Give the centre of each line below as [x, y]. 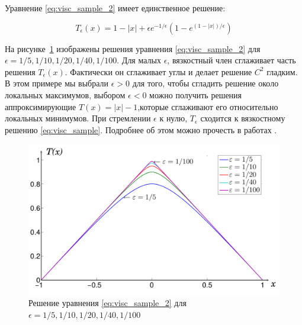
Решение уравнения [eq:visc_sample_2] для [107, 303]
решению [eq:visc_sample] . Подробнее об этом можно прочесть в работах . [141, 129]
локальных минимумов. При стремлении [78, 118]
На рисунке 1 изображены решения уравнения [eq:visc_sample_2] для [133, 48]
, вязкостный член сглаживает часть [232, 60]
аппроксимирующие [41, 106]
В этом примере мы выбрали [57, 83]
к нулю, [174, 118]
